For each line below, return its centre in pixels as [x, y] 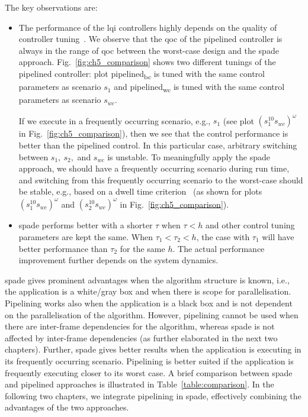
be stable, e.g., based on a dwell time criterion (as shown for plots [140, 191]
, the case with [223, 236]
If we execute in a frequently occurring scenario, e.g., [115, 120]
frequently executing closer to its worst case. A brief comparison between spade [149, 372]
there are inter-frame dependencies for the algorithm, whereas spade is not [140, 326]
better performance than [63, 248]
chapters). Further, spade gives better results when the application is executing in [153, 349]
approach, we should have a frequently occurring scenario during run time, [154, 168]
